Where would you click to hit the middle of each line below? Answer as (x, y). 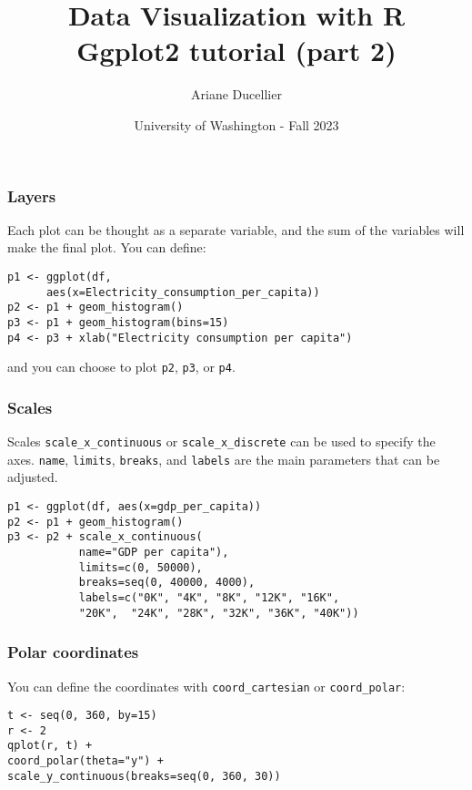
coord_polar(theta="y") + (85, 761)
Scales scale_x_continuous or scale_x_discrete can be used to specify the (221, 441)
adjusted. (33, 477)
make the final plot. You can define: (107, 247)
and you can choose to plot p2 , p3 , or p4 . (121, 367)
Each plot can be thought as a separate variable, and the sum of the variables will (236, 229)
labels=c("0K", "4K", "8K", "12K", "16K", (209, 597)
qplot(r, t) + (50, 746)
